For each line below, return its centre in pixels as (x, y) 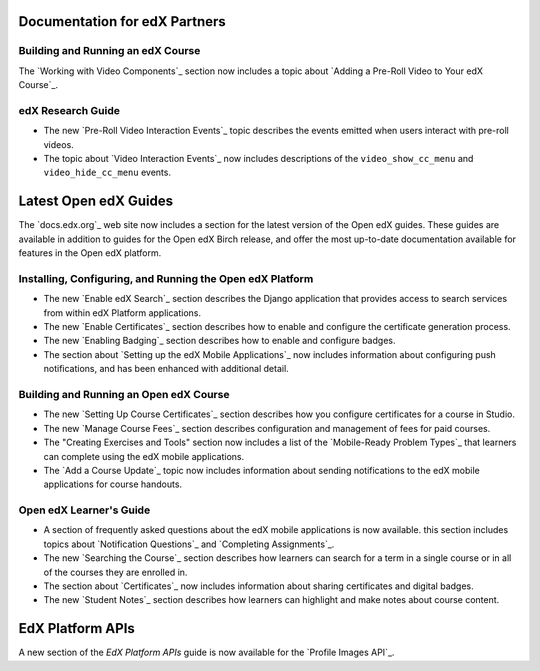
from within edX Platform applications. (122, 312)
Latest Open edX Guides (96, 201)
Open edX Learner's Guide (84, 510)
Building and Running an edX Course (109, 51)
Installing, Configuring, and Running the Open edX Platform (166, 278)
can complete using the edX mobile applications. (144, 456)
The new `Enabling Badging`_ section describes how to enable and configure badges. (219, 341)
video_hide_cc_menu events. (107, 172)
